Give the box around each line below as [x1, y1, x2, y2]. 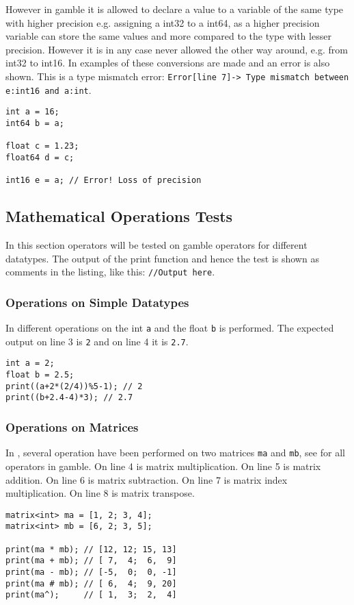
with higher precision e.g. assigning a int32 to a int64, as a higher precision [5, 15, 320, 29]
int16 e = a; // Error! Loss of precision [5, 175, 202, 186]
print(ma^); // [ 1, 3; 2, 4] [5, 590, 177, 600]
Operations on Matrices [5, 419, 139, 435]
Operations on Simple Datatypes [5, 293, 189, 310]
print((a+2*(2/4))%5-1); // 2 [5, 381, 143, 391]
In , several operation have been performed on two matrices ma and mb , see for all [5, 445, 345, 460]
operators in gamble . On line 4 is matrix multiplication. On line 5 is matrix [5, 458, 321, 473]
